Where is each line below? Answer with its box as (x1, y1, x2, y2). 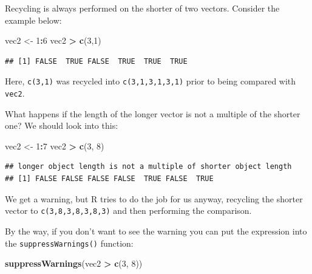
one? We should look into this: (5, 119, 118, 132)
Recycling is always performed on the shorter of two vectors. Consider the (5, 2, 280, 14)
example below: (5, 13, 62, 26)
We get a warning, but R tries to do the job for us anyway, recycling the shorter (5, 192, 303, 205)
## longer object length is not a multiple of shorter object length (5, 162, 292, 171)
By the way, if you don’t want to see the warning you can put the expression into (5, 224, 307, 237)
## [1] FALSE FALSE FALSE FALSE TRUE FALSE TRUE (5, 174, 214, 183)
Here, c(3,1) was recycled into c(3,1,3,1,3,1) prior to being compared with (5, 75, 296, 87)
